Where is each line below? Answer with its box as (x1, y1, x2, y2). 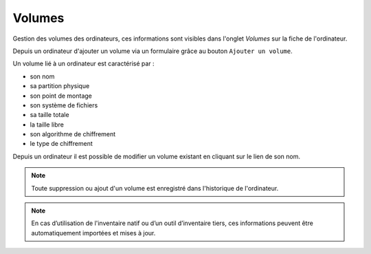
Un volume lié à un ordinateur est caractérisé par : (12, 59, 155, 68)
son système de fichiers (30, 100, 98, 109)
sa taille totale (30, 111, 69, 119)
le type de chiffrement (30, 140, 93, 148)
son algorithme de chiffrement (30, 130, 116, 138)
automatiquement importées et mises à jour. (31, 229, 156, 237)
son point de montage (30, 92, 92, 100)
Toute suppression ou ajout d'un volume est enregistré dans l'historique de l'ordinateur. (31, 184, 279, 192)
